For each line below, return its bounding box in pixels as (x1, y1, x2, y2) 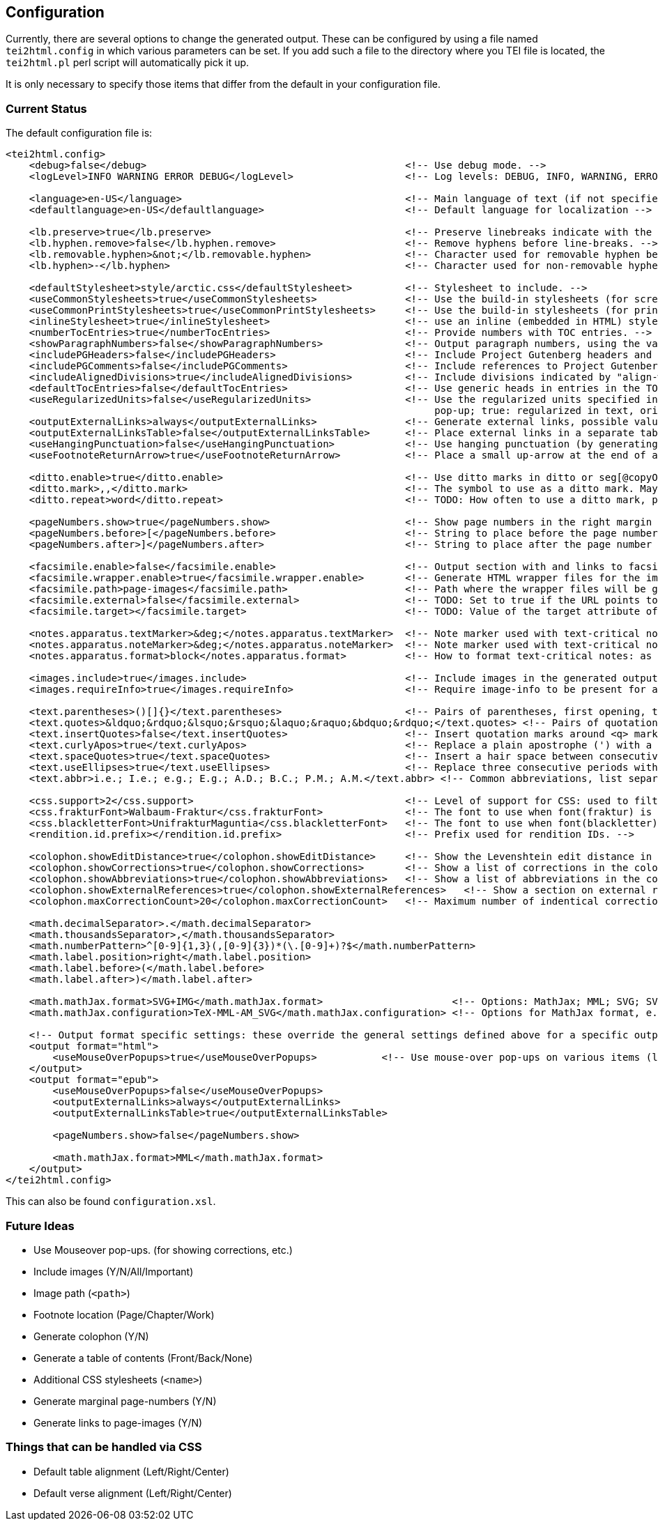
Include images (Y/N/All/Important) (33, 1265, 194, 1277)
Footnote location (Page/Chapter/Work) (33, 1308, 215, 1321)
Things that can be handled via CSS (6, 1440, 202, 1454)
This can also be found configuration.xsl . (6, 1195, 216, 1208)
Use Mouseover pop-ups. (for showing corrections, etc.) (33, 1243, 293, 1256)
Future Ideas (6, 1218, 75, 1233)
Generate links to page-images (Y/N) (33, 1416, 203, 1429)
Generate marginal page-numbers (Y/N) (33, 1395, 217, 1407)
